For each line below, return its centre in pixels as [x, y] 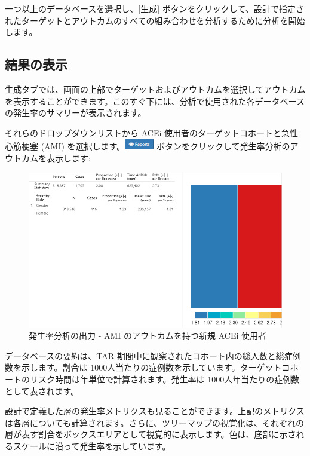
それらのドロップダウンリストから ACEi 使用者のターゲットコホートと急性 [151, 132]
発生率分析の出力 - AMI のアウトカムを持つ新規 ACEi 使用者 [148, 336]
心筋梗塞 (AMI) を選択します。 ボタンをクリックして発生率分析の [148, 146]
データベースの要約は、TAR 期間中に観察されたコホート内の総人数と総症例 [153, 355]
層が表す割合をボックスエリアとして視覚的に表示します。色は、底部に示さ [151, 434]
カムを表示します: [56, 157]
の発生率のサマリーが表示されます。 [76, 113]
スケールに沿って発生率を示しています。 [92, 446]
